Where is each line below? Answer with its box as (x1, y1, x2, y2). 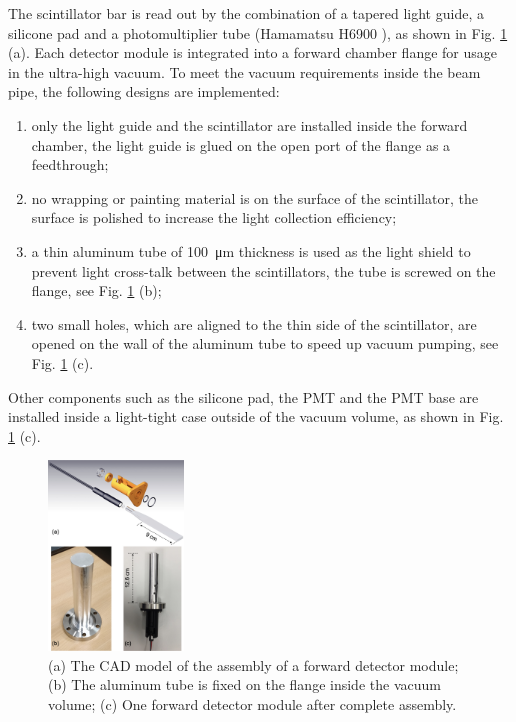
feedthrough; (31, 154, 109, 175)
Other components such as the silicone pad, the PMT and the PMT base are (8, 386, 479, 407)
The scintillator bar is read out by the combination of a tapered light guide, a (8, 3, 484, 23)
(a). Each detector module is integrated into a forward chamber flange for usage (8, 42, 498, 63)
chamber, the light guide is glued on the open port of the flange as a (31, 134, 451, 155)
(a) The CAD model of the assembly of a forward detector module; (48, 654, 459, 675)
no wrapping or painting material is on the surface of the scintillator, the (31, 187, 478, 208)
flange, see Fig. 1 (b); (31, 280, 162, 301)
